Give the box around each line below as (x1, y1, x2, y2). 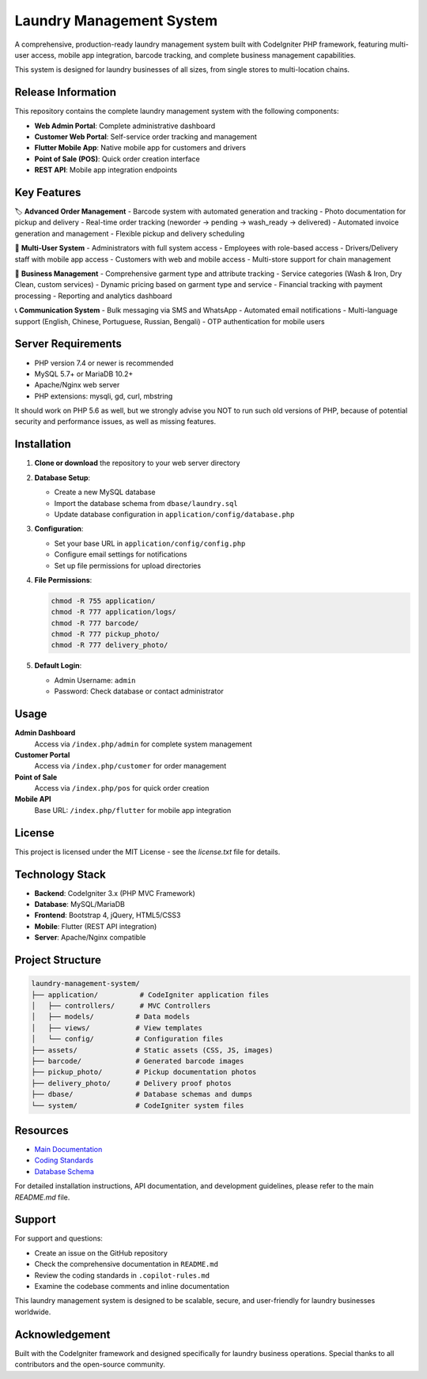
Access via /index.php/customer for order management (34, 761, 227, 771)
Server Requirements (14, 337, 123, 351)
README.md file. (14, 1192, 70, 1202)
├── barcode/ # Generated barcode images (31, 1056, 244, 1065)
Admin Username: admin (54, 675, 136, 685)
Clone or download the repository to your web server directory (34, 459, 240, 468)
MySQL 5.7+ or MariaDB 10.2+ (34, 368, 134, 379)
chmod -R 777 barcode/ (51, 618, 139, 628)
